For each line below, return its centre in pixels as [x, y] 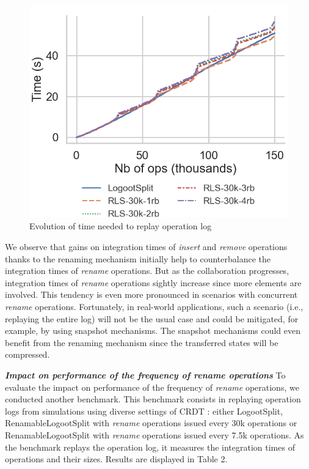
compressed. [27, 354]
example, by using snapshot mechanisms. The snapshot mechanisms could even [153, 331]
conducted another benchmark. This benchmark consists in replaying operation [153, 399]
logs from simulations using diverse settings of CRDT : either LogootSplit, [144, 411]
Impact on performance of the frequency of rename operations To [145, 375]
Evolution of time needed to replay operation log [121, 226]
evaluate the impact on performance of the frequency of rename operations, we [152, 387]
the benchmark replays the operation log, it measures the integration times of [150, 447]
